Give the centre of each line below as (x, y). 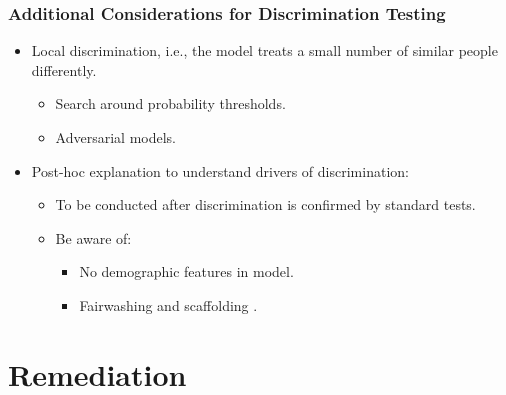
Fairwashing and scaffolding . (168, 304)
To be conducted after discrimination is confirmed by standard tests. (265, 204)
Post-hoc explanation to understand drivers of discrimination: (220, 170)
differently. (64, 69)
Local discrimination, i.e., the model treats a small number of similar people (264, 50)
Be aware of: (93, 237)
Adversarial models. (115, 137)
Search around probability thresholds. (170, 103)
